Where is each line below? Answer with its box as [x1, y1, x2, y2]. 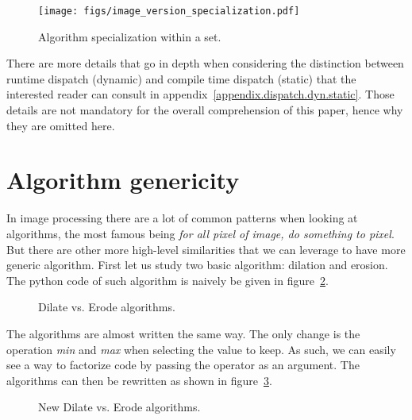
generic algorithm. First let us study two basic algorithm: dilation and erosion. [6, 256, 388, 273]
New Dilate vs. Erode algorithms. [38, 399, 201, 415]
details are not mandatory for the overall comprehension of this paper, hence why [6, 102, 403, 118]
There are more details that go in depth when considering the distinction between [6, 55, 404, 71]
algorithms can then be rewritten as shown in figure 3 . [6, 372, 272, 388]
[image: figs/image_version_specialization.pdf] [38, 6, 300, 17]
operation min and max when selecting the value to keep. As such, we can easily [6, 341, 396, 357]
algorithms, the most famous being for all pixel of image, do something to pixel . [6, 225, 395, 241]
